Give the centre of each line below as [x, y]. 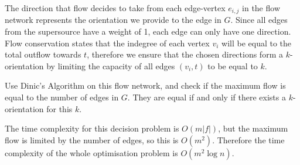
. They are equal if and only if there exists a [207, 97]
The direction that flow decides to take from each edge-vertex [115, 8]
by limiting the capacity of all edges [111, 65]
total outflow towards [43, 54]
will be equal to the [257, 43]
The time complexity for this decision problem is [92, 128]
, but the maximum [253, 128]
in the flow [261, 8]
